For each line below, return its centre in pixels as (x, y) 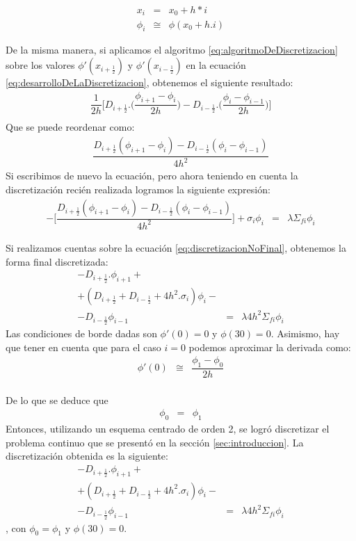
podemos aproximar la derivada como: (270, 347)
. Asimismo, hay (305, 333)
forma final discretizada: (57, 261)
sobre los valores (40, 64)
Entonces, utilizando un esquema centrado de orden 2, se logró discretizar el (168, 429)
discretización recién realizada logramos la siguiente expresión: (138, 189)
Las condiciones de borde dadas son (81, 333)
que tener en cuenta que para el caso (83, 347)
